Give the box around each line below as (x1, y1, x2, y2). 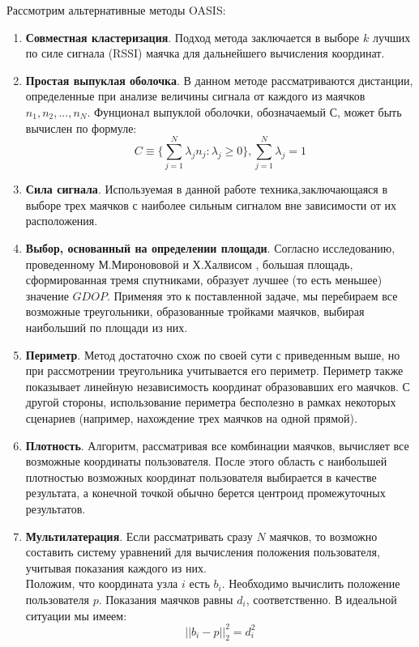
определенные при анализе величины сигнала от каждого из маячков (25, 87, 366, 104)
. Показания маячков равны (98, 590, 233, 607)
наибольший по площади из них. (25, 319, 188, 336)
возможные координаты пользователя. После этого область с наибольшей (25, 453, 387, 470)
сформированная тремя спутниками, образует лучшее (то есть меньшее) (25, 271, 383, 288)
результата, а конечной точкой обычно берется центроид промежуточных (25, 484, 386, 501)
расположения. (25, 212, 98, 229)
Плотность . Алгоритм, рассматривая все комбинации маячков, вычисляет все (25, 436, 409, 453)
